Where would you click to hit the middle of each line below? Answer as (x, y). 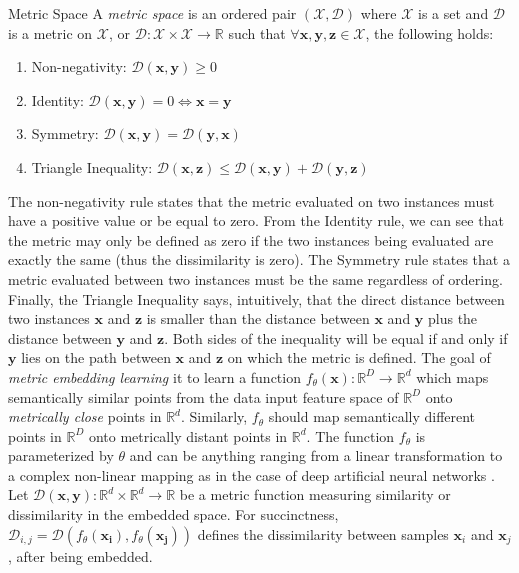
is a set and (453, 13)
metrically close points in (85, 416)
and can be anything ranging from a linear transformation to (316, 455)
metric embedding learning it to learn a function (154, 376)
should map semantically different (372, 416)
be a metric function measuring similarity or (315, 494)
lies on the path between (96, 357)
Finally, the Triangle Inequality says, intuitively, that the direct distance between (256, 298)
